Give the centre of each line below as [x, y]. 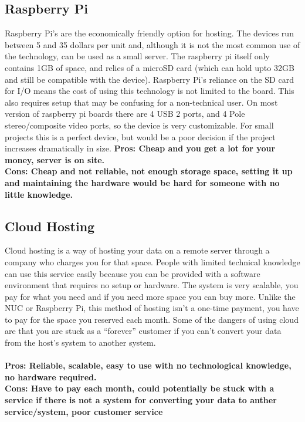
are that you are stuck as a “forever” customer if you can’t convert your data [143, 331]
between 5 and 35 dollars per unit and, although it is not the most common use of [152, 44]
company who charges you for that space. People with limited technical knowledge [152, 261]
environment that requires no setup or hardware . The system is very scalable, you [152, 285]
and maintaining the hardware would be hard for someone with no [142, 182]
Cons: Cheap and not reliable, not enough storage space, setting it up [149, 171]
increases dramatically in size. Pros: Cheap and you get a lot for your [140, 148]
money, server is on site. [55, 159]
